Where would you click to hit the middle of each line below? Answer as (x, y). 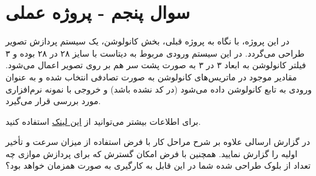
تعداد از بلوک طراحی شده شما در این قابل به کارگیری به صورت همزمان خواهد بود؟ (158, 165)
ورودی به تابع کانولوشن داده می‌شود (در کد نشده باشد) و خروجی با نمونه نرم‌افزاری (159, 89)
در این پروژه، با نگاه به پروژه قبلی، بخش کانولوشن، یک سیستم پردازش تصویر (148, 41)
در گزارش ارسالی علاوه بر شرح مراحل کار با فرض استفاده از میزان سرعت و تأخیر (158, 142)
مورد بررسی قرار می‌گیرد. (53, 101)
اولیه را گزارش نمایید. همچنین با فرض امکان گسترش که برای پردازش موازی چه (152, 153)
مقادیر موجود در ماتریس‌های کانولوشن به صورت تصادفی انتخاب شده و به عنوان (151, 76)
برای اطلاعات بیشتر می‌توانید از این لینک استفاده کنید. (103, 121)
